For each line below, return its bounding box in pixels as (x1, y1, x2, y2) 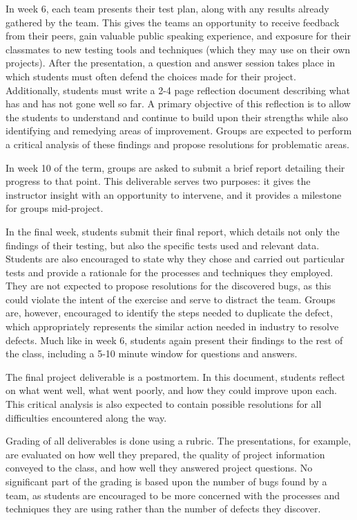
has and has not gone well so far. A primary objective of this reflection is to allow (6, 96, 351, 111)
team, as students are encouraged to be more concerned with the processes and (6, 487, 340, 502)
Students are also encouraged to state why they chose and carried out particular (6, 251, 345, 266)
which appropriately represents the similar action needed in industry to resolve (6, 319, 339, 334)
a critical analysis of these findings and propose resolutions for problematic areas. (6, 136, 349, 151)
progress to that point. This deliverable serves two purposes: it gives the (6, 174, 311, 188)
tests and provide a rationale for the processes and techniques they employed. (6, 265, 334, 279)
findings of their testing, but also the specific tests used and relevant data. (6, 237, 320, 252)
